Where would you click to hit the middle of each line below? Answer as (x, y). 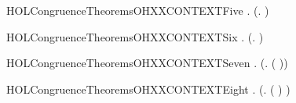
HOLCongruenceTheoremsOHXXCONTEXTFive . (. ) (138, 10)
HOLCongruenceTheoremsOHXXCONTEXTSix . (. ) (135, 36)
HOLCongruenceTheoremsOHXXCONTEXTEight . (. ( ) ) (148, 89)
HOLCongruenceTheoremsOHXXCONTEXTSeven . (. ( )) (147, 63)
